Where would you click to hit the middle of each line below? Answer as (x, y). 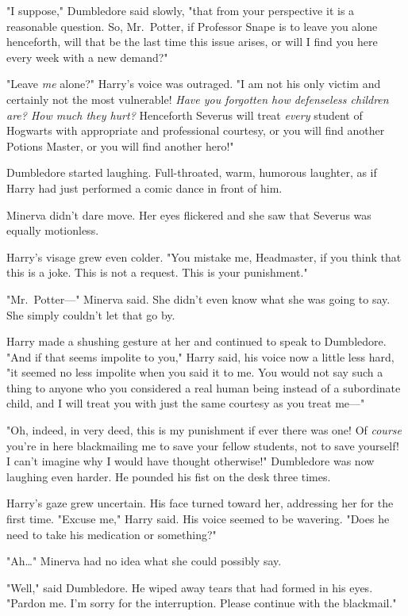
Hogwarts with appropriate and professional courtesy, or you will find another (196, 130)
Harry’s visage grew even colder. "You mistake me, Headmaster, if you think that (204, 256)
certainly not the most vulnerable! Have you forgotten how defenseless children (198, 99)
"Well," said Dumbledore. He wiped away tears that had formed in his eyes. (190, 587)
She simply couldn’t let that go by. (91, 314)
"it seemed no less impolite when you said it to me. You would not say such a (195, 372)
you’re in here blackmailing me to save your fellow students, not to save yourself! (203, 445)
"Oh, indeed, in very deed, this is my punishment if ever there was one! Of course (204, 430)
